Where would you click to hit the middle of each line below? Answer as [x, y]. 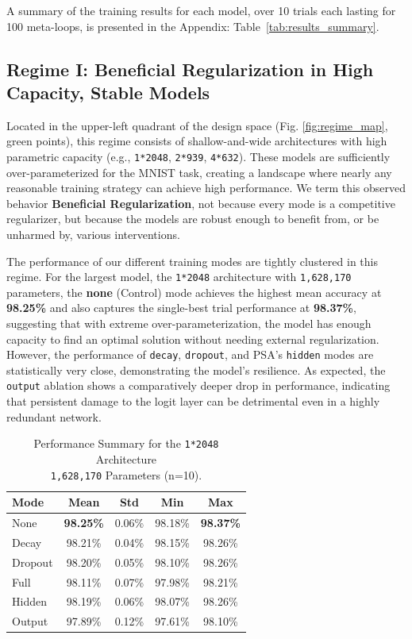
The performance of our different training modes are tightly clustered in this [192, 261]
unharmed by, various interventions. [93, 234]
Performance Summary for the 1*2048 [126, 443]
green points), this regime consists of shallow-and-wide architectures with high [197, 141]
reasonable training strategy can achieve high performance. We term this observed [206, 188]
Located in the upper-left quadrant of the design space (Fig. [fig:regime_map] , [197, 125]
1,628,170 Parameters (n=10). [126, 474]
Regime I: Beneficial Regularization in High [190, 69]
